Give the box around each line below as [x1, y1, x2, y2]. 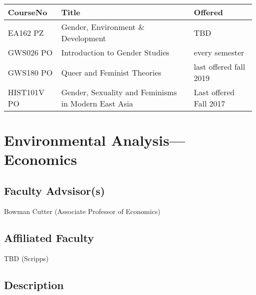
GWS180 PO [8, 66, 53, 78]
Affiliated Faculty [4, 230, 94, 245]
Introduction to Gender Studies [61, 47, 169, 58]
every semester [193, 47, 244, 58]
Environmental [4, 130, 106, 150]
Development [61, 32, 106, 44]
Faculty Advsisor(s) [4, 183, 105, 198]
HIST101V [8, 86, 45, 98]
